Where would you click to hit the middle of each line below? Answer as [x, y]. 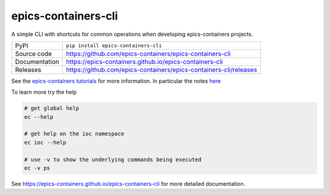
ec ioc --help [45, 142]
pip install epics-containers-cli [114, 46]
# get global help [52, 108]
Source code [33, 54]
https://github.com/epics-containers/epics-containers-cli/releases [162, 69]
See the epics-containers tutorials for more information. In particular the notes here [116, 81]
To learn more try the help [44, 92]
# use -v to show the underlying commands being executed [113, 159]
